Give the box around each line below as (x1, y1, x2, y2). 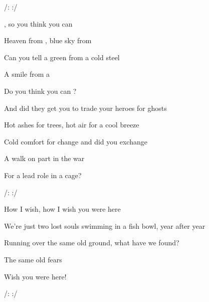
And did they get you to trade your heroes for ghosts (4, 102, 167, 113)
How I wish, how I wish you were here (4, 204, 121, 214)
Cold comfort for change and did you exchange (4, 136, 147, 146)
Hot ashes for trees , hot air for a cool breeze (4, 119, 139, 130)
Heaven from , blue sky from (4, 35, 92, 46)
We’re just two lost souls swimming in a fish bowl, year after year (4, 220, 205, 231)
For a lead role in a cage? (4, 170, 82, 180)
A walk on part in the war (4, 153, 85, 164)
